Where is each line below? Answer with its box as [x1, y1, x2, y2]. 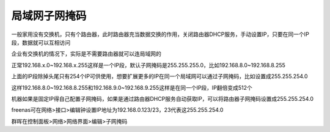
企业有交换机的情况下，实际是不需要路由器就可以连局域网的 [11, 50, 161, 57]
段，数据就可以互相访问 [11, 38, 70, 46]
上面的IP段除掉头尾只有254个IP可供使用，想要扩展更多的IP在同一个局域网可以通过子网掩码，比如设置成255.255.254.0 [11, 73, 308, 80]
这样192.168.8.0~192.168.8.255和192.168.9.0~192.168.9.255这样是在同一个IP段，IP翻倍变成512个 [11, 84, 253, 91]
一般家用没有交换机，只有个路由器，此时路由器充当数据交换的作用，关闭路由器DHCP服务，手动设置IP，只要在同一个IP [11, 31, 310, 38]
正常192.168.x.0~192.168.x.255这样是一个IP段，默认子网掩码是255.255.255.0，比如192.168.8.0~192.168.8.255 [11, 61, 285, 68]
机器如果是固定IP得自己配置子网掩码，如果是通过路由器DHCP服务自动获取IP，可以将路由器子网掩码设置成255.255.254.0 [11, 95, 314, 102]
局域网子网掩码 [11, 9, 87, 23]
